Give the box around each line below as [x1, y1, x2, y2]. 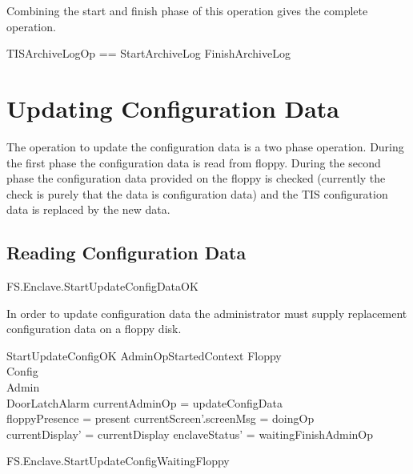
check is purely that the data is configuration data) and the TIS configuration [6, 185, 388, 202]
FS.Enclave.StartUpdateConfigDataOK [6, 278, 198, 295]
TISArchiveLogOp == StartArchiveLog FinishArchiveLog [6, 45, 291, 62]
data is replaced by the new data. [6, 201, 170, 218]
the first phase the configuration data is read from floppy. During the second [6, 154, 381, 171]
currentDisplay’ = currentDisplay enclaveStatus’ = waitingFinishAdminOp [6, 425, 374, 442]
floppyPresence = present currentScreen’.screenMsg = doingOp [6, 410, 315, 427]
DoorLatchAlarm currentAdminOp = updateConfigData [6, 394, 283, 411]
